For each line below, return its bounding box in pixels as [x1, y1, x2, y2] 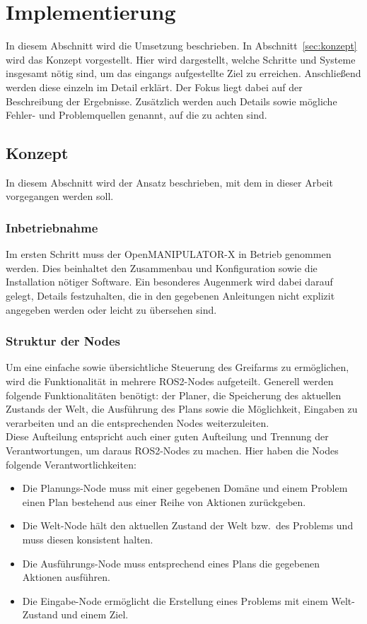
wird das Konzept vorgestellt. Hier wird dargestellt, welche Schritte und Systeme [6, 52, 356, 66]
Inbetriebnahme [6, 219, 98, 236]
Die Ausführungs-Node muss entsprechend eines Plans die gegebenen [22, 555, 320, 570]
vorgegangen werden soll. [6, 189, 114, 204]
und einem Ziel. [61, 607, 129, 622]
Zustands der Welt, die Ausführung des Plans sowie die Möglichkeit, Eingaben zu [6, 401, 358, 416]
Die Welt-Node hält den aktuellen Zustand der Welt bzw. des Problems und [22, 518, 354, 533]
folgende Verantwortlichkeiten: [6, 457, 136, 471]
